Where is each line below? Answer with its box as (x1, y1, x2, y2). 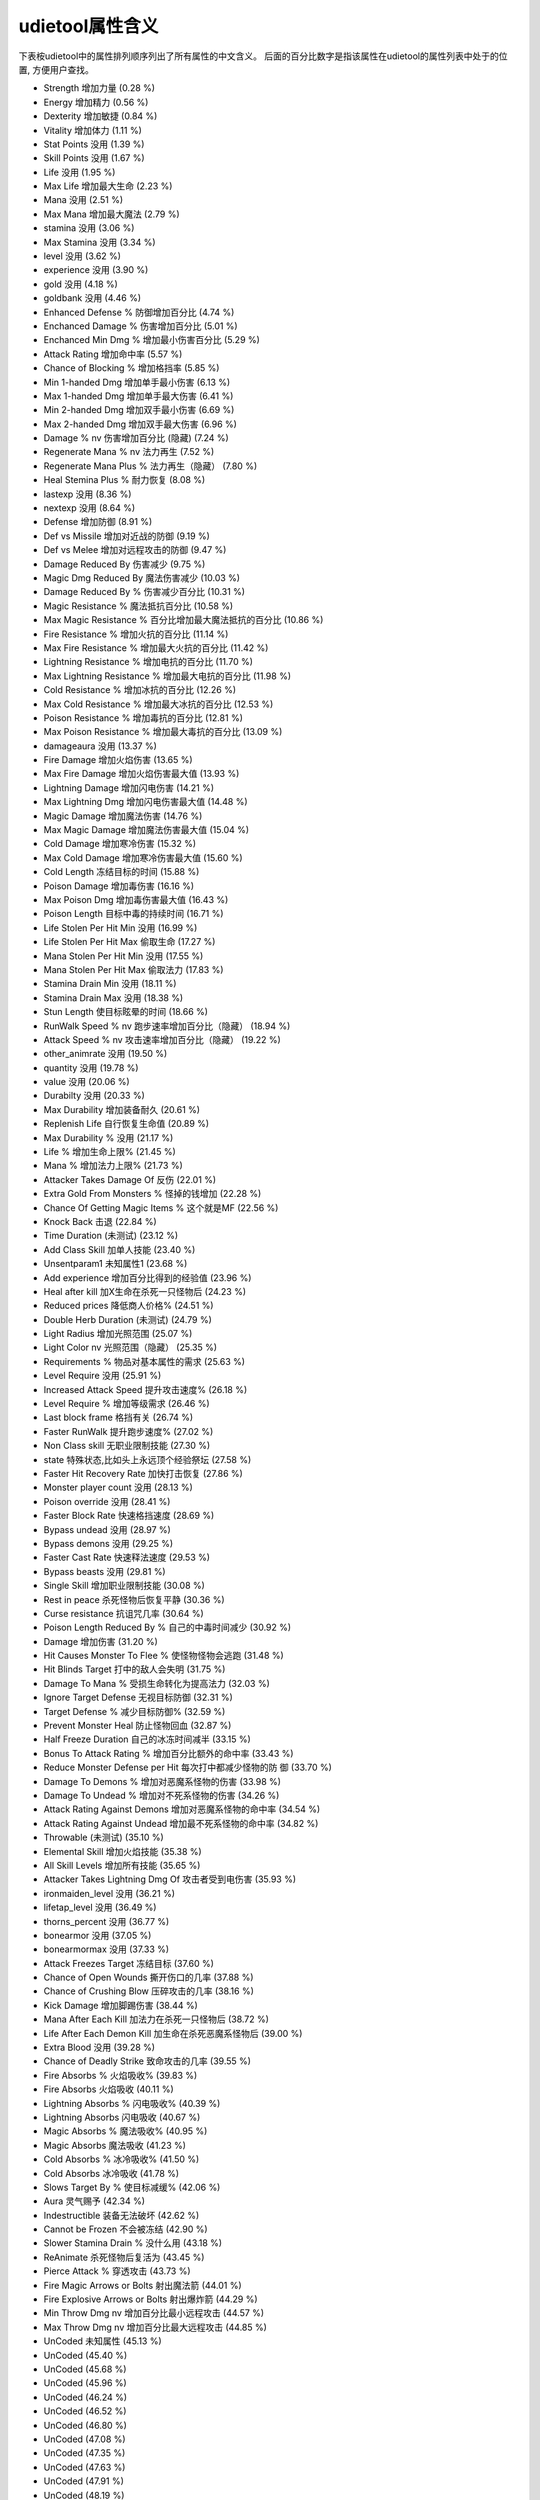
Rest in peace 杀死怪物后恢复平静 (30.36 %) (43, 1593, 225, 1605)
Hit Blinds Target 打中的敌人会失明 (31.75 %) (43, 1663, 226, 1675)
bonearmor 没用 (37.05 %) (43, 1929, 152, 1941)
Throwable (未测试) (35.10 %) (43, 1831, 164, 1844)
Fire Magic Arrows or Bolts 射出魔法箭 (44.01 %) (43, 2279, 242, 2291)
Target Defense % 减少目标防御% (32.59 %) (43, 1705, 226, 1717)
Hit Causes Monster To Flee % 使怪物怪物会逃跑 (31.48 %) (43, 1650, 284, 1662)
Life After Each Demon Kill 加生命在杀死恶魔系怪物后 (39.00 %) (43, 2027, 303, 2039)
